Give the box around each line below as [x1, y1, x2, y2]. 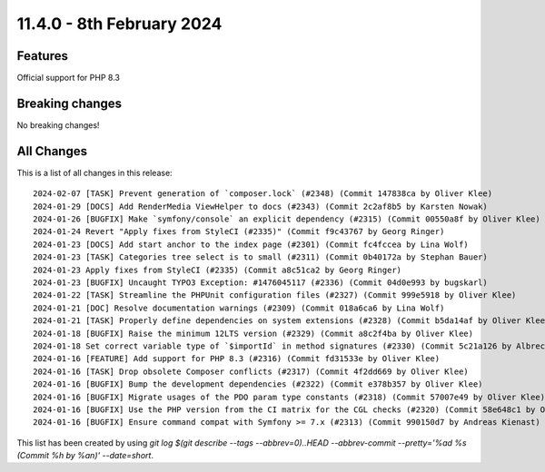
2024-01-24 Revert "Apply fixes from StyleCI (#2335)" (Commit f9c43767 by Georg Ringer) [33, 227, 445, 237]
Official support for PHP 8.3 [16, 73, 120, 84]
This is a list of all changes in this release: [16, 167, 173, 178]
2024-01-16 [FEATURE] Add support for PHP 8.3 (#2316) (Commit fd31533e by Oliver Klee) [33, 354, 441, 364]
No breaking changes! [16, 119, 100, 131]
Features [16, 48, 68, 64]
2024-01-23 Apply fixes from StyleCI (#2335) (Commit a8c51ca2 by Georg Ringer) [33, 264, 402, 275]
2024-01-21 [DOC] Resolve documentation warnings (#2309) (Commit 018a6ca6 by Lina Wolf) [33, 302, 445, 313]
